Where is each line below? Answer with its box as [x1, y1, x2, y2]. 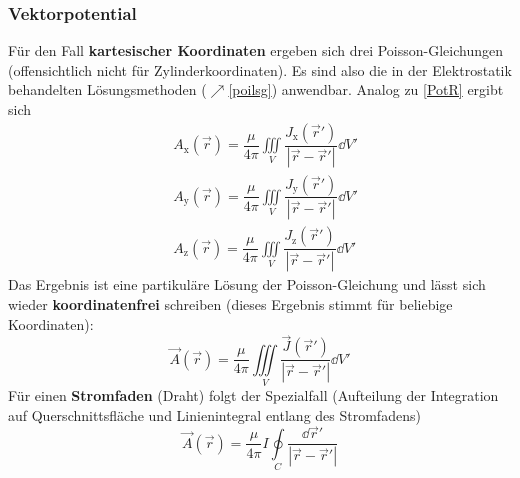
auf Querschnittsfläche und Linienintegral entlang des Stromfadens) [8, 404, 421, 425]
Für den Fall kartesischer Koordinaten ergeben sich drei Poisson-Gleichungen [8, 40, 504, 61]
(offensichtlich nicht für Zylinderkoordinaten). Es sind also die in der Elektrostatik [8, 59, 512, 80]
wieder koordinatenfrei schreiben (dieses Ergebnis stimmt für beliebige [8, 293, 453, 314]
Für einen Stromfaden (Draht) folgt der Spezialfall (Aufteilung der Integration [8, 385, 499, 406]
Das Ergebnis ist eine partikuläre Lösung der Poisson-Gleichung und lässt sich [8, 274, 486, 295]
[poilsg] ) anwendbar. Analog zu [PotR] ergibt [228, 79, 504, 100]
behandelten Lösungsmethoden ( [8, 79, 207, 100]
